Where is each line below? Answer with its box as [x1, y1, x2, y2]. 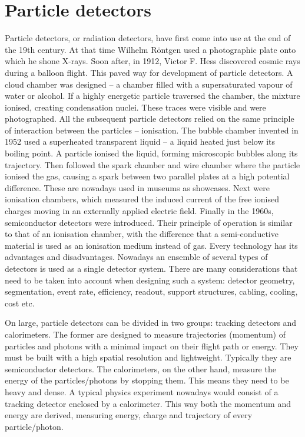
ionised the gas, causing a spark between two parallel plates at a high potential [5, 170, 290, 182]
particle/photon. [5, 420, 64, 432]
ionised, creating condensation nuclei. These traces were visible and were [5, 101, 266, 113]
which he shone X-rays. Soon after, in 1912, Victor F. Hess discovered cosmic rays [5, 55, 300, 67]
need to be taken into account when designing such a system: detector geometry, [5, 273, 295, 286]
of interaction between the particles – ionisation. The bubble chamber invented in [5, 124, 299, 136]
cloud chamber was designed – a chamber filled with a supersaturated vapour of [5, 78, 293, 90]
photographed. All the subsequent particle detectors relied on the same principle [5, 112, 294, 125]
